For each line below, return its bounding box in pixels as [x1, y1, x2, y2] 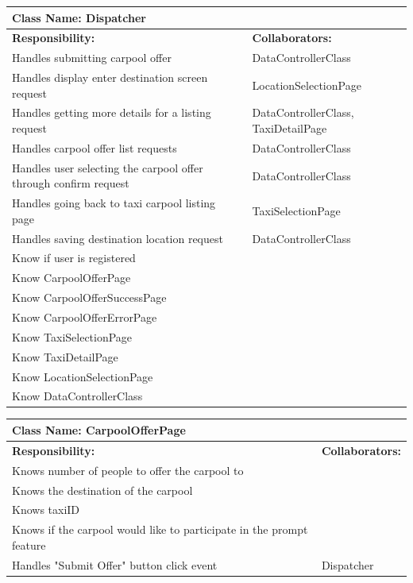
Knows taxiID [12, 501, 80, 518]
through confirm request [12, 175, 129, 191]
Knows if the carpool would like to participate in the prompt [12, 521, 308, 538]
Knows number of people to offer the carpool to [12, 461, 244, 478]
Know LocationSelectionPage [12, 368, 153, 384]
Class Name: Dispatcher [12, 9, 146, 25]
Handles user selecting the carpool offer [12, 159, 203, 176]
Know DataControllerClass [12, 388, 143, 404]
